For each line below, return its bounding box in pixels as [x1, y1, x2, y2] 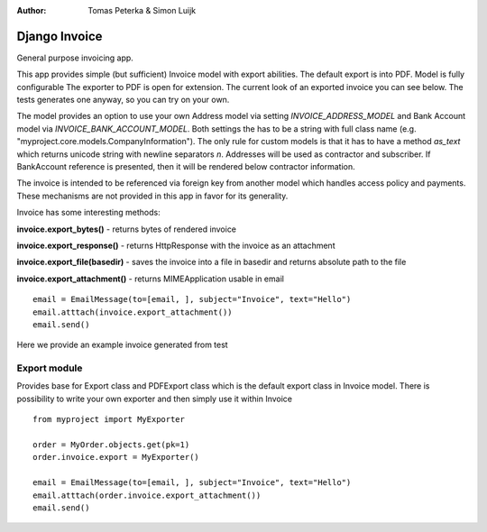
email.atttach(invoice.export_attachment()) [32, 307, 234, 317]
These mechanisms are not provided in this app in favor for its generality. [16, 190, 289, 201]
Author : [16, 5, 47, 15]
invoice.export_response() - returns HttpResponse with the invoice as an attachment [16, 240, 335, 251]
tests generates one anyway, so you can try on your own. [16, 95, 230, 105]
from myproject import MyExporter [32, 415, 185, 425]
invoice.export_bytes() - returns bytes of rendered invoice [16, 224, 237, 234]
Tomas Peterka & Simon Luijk [87, 5, 197, 15]
